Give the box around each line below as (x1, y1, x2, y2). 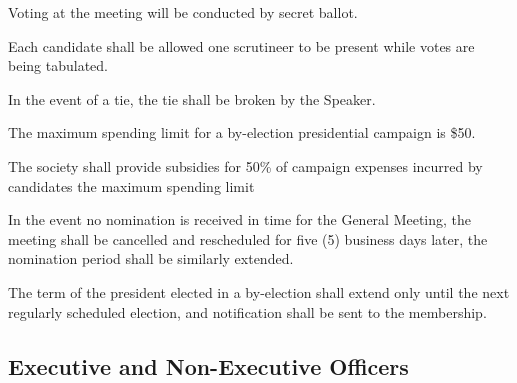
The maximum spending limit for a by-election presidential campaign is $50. (8, 122, 476, 143)
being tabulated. (8, 55, 108, 76)
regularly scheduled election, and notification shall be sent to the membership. (8, 301, 487, 322)
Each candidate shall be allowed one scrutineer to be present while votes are (8, 35, 475, 56)
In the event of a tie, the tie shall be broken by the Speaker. (8, 88, 376, 109)
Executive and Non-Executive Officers (8, 350, 409, 381)
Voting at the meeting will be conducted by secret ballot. (8, 2, 358, 22)
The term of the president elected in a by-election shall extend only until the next (8, 281, 510, 302)
